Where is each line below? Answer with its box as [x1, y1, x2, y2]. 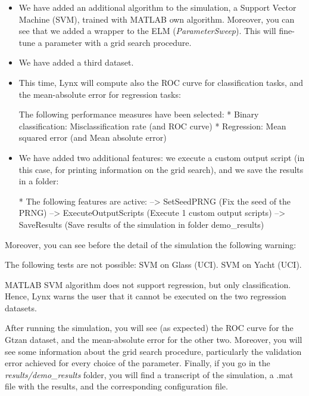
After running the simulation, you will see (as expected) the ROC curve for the [5, 321, 294, 334]
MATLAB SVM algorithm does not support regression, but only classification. [5, 278, 291, 290]
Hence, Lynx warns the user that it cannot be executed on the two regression [5, 290, 286, 302]
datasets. [5, 301, 37, 314]
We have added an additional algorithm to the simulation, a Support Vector [18, 1, 296, 13]
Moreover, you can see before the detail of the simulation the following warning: [5, 238, 296, 250]
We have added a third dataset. [18, 56, 134, 69]
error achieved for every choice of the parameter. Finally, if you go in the [5, 357, 270, 369]
